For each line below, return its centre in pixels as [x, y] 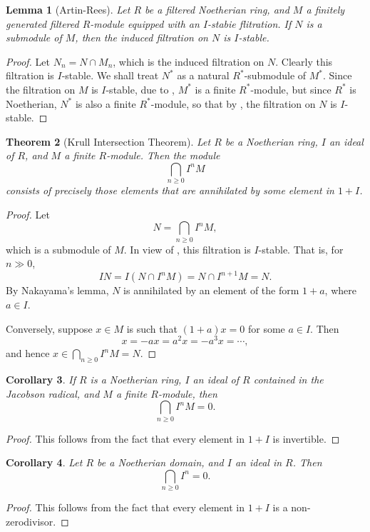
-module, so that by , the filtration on [233, 103]
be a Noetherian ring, [271, 141]
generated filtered [42, 23]
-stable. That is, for [301, 249]
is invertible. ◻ [306, 438]
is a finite [215, 89]
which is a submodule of [58, 249]
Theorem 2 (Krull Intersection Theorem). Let [108, 141]
